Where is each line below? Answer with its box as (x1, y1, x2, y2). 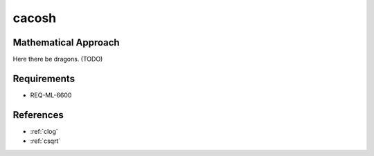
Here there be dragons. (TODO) (12, 55, 103, 64)
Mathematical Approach (12, 37, 121, 48)
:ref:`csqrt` (30, 137, 61, 145)
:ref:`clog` (30, 127, 58, 135)
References (12, 109, 64, 121)
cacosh (12, 10, 57, 26)
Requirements (12, 72, 75, 84)
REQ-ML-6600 (30, 90, 72, 99)
